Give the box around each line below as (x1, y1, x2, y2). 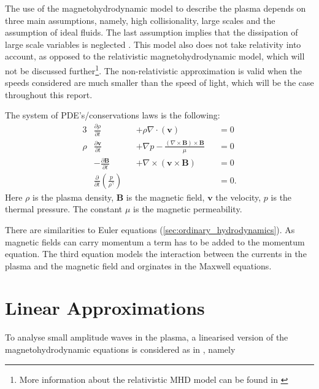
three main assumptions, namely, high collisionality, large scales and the (5, 13, 275, 26)
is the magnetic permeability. (133, 202, 242, 215)
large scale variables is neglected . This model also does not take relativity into (5, 37, 301, 50)
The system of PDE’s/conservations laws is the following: (5, 109, 220, 121)
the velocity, (215, 190, 261, 203)
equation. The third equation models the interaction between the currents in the (5, 247, 307, 260)
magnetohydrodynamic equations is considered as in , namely (5, 343, 236, 355)
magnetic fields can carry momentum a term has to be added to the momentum (5, 235, 305, 248)
